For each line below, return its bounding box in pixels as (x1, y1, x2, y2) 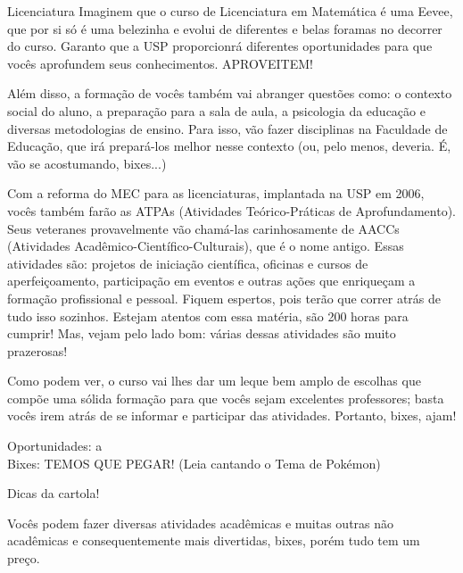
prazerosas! (7, 341, 68, 360)
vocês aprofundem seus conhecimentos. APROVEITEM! (7, 54, 313, 72)
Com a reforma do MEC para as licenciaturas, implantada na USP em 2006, (7, 184, 425, 203)
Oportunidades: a (7, 436, 103, 455)
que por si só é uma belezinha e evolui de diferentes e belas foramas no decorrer (7, 19, 442, 37)
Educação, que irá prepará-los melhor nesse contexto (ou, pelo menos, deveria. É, (7, 137, 451, 155)
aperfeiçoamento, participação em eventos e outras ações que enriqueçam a (7, 271, 416, 290)
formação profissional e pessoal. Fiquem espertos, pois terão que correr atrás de (7, 288, 442, 307)
